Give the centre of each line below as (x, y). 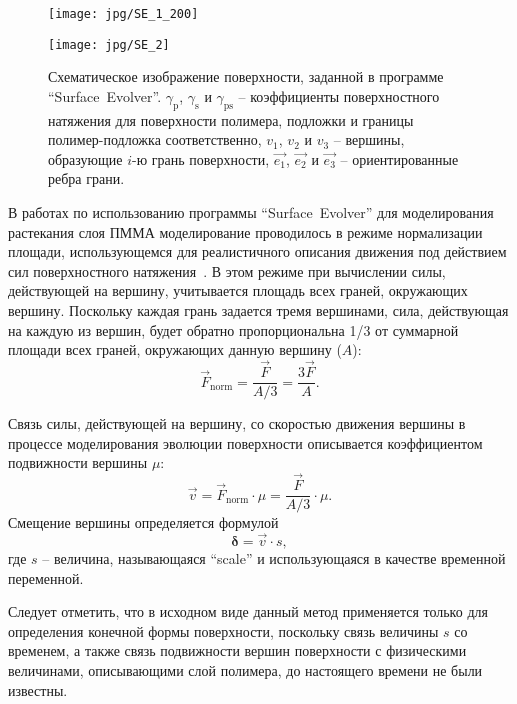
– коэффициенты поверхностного (339, 95)
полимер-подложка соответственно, (155, 139)
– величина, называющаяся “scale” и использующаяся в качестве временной (274, 557)
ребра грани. (86, 178)
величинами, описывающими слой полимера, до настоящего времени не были (245, 669)
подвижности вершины (78, 462)
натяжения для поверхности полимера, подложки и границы (231, 119)
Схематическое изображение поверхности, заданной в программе (246, 76)
